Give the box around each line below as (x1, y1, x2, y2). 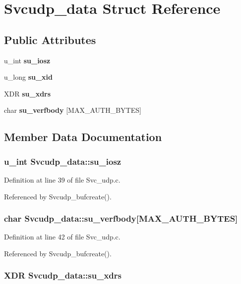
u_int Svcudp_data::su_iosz (4, 155, 121, 167)
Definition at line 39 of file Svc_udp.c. (4, 174, 120, 185)
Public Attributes (4, 32, 96, 47)
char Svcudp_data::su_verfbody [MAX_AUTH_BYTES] (4, 212, 238, 225)
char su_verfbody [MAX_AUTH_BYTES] (4, 105, 141, 115)
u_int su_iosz (4, 55, 51, 65)
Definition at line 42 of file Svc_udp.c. (4, 232, 120, 242)
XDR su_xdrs (4, 88, 51, 98)
